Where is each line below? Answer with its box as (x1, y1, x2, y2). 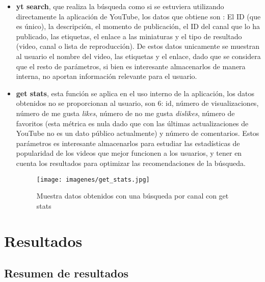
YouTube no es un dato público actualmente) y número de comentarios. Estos (16, 128, 259, 138)
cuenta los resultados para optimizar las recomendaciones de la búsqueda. (16, 157, 246, 168)
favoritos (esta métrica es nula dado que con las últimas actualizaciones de (16, 118, 249, 128)
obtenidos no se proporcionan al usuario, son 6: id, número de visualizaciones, (16, 98, 259, 108)
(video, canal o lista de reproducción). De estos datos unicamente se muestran (16, 41, 259, 51)
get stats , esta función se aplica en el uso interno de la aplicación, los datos (16, 88, 255, 98)
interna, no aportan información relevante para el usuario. (16, 71, 197, 81)
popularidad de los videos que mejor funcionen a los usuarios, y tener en (16, 148, 242, 158)
